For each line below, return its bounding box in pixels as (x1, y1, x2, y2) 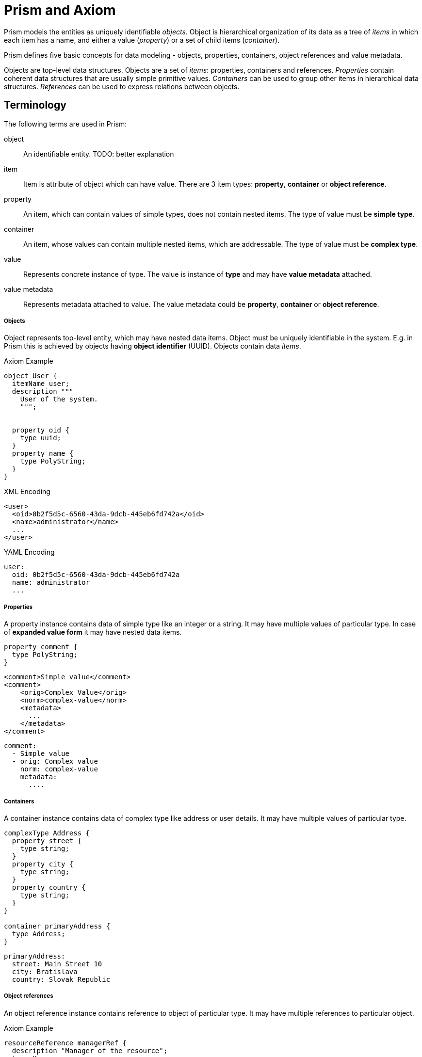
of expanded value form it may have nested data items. (4, 628, 182, 637)
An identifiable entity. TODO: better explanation (23, 149, 174, 158)
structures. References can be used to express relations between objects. (4, 82, 240, 91)
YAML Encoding (4, 548, 55, 557)
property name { (12, 449, 74, 458)
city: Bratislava (12, 967, 78, 976)
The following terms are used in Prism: (4, 119, 127, 128)
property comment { (4, 643, 78, 651)
